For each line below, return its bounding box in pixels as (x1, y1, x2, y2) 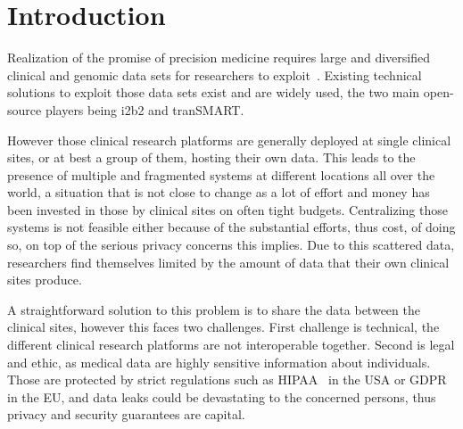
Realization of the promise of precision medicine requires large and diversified (7, 48, 431, 67)
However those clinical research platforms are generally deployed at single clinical (7, 130, 451, 149)
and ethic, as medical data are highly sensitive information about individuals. (7, 352, 431, 371)
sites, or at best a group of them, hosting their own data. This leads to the (7, 148, 416, 167)
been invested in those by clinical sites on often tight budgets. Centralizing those (7, 200, 448, 219)
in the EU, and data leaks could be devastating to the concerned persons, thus (7, 387, 436, 406)
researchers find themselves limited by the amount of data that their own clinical (7, 252, 450, 271)
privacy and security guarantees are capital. (7, 405, 245, 424)
